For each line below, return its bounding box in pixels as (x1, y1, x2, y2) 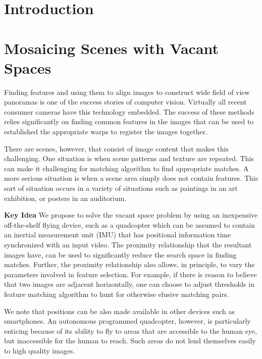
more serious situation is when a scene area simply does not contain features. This (4, 173, 258, 183)
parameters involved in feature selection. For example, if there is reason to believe (4, 269, 257, 279)
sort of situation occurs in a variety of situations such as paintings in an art (4, 183, 238, 193)
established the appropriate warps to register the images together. (4, 126, 208, 137)
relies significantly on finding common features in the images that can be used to (4, 116, 254, 127)
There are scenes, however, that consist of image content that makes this (4, 143, 229, 153)
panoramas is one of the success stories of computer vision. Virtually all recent (4, 96, 247, 107)
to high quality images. (4, 345, 75, 355)
